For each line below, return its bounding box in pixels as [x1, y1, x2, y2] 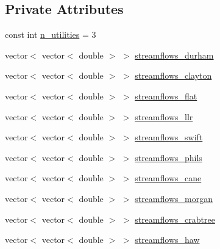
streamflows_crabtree [135, 212, 215, 225]
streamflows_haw [135, 233, 200, 246]
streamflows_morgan [135, 192, 213, 204]
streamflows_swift [135, 131, 203, 143]
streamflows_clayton [135, 69, 212, 82]
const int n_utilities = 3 [5, 28, 96, 41]
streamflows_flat [135, 89, 197, 102]
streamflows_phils [135, 151, 202, 164]
